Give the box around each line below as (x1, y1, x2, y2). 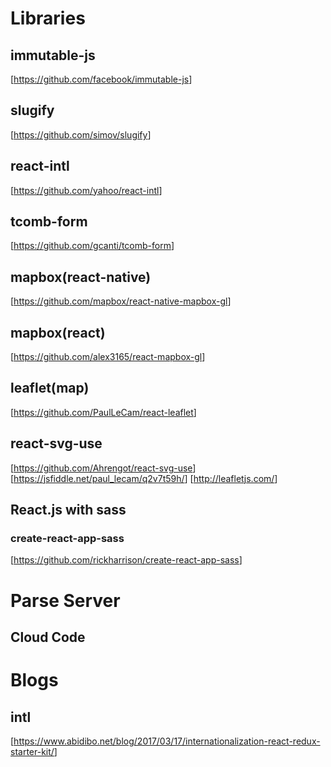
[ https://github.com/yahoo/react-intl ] (10, 184, 163, 196)
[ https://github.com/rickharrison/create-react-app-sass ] (10, 554, 243, 566)
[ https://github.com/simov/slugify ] (10, 128, 152, 141)
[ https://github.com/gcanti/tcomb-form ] (10, 240, 175, 252)
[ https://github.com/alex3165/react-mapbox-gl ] (10, 351, 206, 363)
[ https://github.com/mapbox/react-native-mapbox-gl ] (10, 295, 232, 307)
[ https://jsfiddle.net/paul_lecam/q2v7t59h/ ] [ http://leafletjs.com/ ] (10, 472, 278, 484)
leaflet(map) (10, 380, 90, 397)
